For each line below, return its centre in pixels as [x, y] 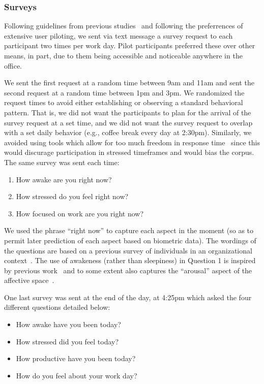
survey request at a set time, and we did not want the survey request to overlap [128, 122]
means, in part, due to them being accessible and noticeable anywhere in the [123, 55]
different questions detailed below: [57, 307]
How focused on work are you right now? [80, 213]
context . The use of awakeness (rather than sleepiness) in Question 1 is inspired [130, 260]
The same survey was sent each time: [62, 162]
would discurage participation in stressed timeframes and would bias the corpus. [129, 152]
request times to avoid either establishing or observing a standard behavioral [124, 102]
